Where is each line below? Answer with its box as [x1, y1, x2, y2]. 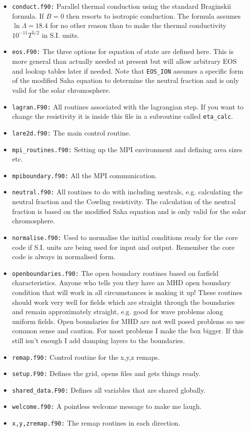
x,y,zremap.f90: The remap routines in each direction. [12, 418, 180, 428]
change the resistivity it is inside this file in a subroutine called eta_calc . [12, 111, 233, 121]
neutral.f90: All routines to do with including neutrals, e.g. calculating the [12, 187, 243, 197]
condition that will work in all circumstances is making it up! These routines [12, 287, 242, 297]
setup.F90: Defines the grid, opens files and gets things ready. [12, 368, 200, 378]
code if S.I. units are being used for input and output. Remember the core [12, 242, 235, 252]
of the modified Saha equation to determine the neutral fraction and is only [12, 75, 239, 85]
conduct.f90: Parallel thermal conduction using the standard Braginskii [12, 1, 231, 11]
